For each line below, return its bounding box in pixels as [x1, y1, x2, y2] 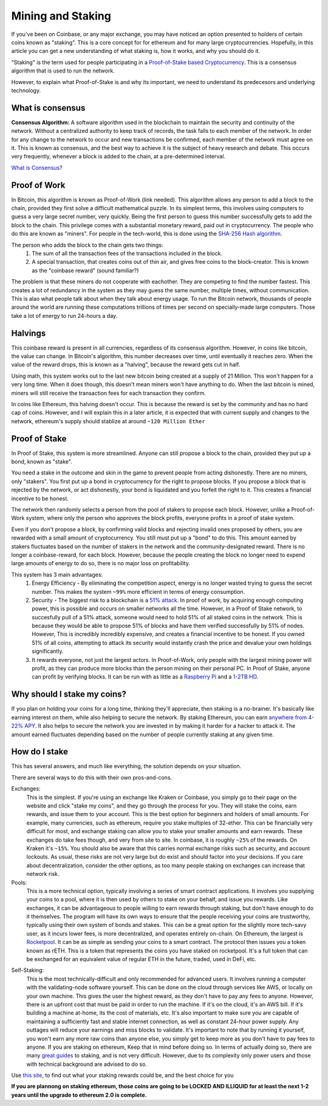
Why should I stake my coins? [11, 689, 127, 700]
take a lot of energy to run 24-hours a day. [11, 312, 118, 319]
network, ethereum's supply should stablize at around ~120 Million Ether [11, 417, 206, 424]
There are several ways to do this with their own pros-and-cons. [11, 773, 173, 781]
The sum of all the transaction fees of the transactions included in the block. [32, 250, 223, 257]
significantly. [32, 647, 64, 655]
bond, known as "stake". [11, 458, 72, 465]
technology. [11, 86, 41, 94]
